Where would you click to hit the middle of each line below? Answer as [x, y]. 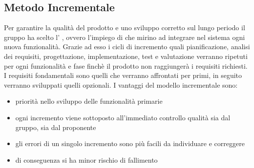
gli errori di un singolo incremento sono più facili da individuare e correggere [130, 143]
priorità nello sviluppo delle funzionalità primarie [89, 101]
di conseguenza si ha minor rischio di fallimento [86, 159]
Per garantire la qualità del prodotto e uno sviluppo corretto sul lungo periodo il [125, 28]
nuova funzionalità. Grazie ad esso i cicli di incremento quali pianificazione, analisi [127, 47]
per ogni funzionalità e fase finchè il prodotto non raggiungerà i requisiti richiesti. [126, 65]
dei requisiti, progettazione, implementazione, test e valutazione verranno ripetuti [126, 56]
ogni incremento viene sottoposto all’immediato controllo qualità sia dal [123, 117]
